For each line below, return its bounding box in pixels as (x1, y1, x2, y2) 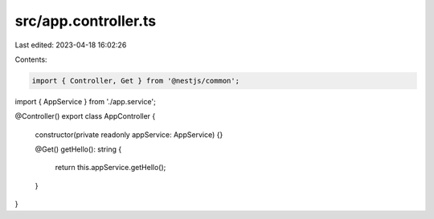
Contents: (14, 55, 47, 64)
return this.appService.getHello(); (55, 163, 166, 172)
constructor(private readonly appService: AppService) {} (35, 129, 223, 140)
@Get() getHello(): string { (35, 144, 122, 154)
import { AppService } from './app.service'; (14, 96, 156, 106)
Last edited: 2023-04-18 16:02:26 (14, 40, 127, 50)
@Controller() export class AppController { (14, 112, 156, 121)
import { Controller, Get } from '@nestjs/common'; (31, 76, 240, 85)
